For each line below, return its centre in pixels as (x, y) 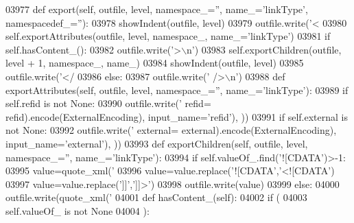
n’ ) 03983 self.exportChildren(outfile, (264, 49)
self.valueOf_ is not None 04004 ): (78, 210)
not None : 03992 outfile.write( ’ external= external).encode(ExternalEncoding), (171, 130)
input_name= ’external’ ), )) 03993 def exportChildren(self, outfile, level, (157, 143)
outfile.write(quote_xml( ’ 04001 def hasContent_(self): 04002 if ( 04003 (156, 197)
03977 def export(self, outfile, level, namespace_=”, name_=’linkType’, (157, 9)
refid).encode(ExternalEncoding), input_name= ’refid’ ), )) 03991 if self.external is (177, 116)
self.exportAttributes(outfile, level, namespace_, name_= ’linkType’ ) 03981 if (168, 36)
